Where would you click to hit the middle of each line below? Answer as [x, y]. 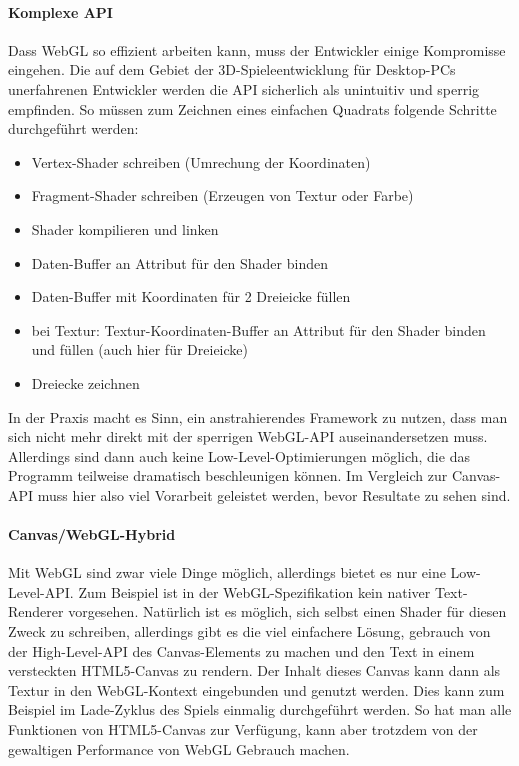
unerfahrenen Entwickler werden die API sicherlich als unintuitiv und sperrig [244, 88]
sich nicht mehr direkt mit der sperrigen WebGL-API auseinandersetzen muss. [248, 436]
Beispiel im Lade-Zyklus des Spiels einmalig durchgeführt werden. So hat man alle [260, 709]
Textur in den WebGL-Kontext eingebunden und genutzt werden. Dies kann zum [256, 689]
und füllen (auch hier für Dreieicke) [139, 349]
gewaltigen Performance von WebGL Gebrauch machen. [179, 748]
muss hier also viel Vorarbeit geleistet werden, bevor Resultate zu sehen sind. [274, 494]
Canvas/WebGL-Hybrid [92, 534]
